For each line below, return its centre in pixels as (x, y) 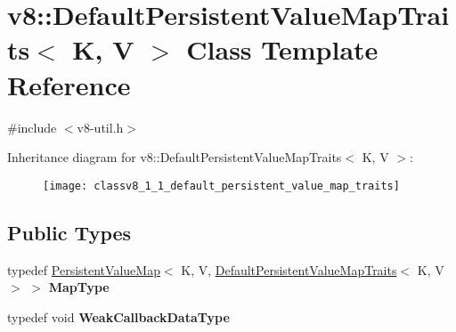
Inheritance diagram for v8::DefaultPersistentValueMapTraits (175, 157)
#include (32, 127)
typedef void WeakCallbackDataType (118, 316)
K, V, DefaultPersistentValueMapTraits (289, 269)
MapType (79, 287)
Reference (69, 84)
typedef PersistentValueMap (84, 269)
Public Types (69, 232)
